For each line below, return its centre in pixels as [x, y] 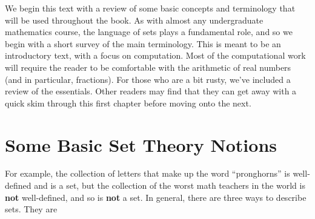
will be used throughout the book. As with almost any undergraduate [134, 20]
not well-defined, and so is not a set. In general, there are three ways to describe [156, 197]
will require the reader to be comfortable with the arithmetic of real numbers [148, 67]
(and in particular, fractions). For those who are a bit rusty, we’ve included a [148, 79]
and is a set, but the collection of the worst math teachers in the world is [170, 185]
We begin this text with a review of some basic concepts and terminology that [150, 8]
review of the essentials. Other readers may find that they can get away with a [151, 91]
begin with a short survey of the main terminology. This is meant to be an [143, 43]
